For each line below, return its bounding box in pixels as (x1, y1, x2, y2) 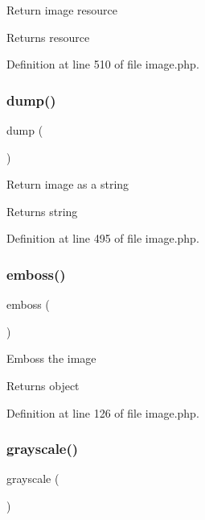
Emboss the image (6, 350, 96, 367)
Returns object (6, 376, 80, 393)
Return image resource (6, 2, 118, 18)
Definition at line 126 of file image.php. (6, 404, 199, 421)
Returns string (6, 202, 78, 219)
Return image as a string (6, 176, 129, 193)
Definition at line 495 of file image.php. (6, 230, 199, 247)
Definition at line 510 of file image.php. (6, 56, 199, 73)
